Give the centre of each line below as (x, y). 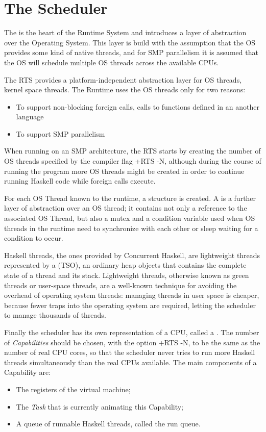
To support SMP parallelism (61, 133)
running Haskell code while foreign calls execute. (80, 181)
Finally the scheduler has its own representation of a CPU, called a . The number (132, 332)
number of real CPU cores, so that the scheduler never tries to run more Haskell (130, 352)
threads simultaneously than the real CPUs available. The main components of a (130, 362)
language (30, 117)
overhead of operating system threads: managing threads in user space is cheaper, (132, 295)
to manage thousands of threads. (55, 315)
